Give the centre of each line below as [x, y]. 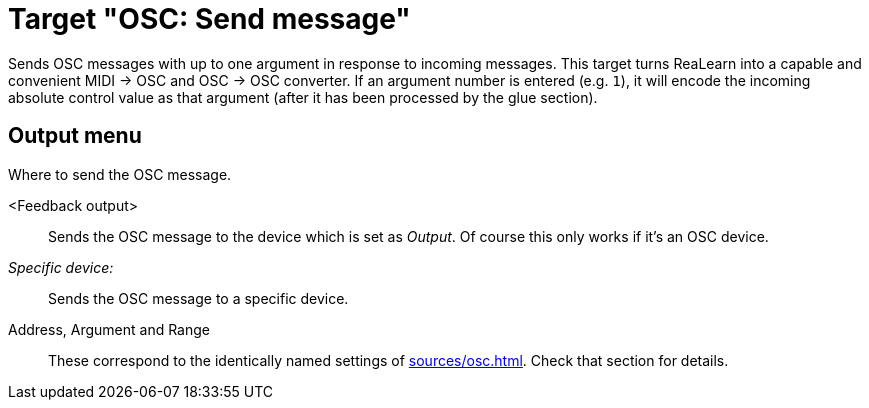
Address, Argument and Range [109, 329]
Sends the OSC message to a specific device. [198, 298]
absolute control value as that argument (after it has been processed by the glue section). [303, 97]
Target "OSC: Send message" [209, 19]
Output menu [75, 136]
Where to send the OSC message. [120, 174]
